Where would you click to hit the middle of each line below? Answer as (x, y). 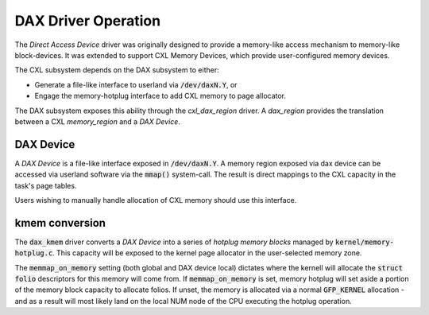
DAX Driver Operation (88, 21)
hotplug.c (34, 253)
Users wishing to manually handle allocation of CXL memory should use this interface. (156, 200)
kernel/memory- (365, 242)
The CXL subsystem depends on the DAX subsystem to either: (117, 70)
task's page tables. (46, 185)
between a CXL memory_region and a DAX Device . (97, 121)
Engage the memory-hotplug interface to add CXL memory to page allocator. (160, 96)
